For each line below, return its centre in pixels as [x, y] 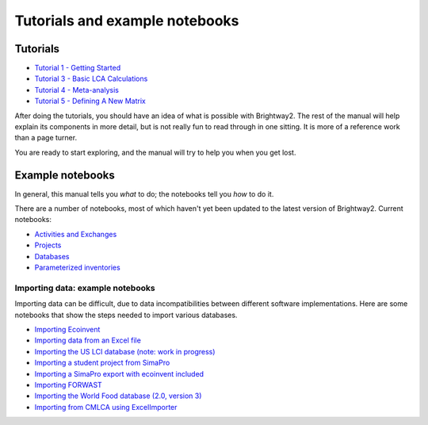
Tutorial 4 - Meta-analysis [76, 90]
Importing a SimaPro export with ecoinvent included [119, 373]
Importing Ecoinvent [67, 329]
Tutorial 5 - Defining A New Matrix [90, 101]
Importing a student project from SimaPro [102, 363]
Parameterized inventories [77, 268]
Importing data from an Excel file [88, 340]
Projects [48, 245]
